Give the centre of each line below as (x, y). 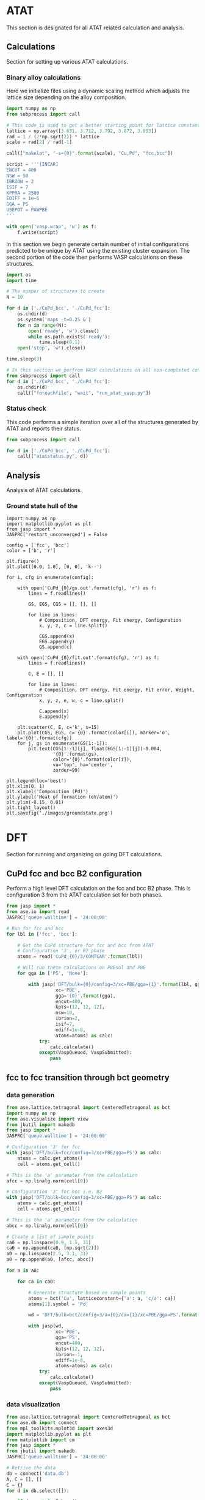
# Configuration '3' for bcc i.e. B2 (54, 1192)
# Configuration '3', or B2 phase (61, 951)
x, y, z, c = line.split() (73, 626)
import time (21, 280)
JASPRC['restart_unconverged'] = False (57, 535)
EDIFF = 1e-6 (23, 199)
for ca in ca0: (37, 1282)
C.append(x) (54, 711)
